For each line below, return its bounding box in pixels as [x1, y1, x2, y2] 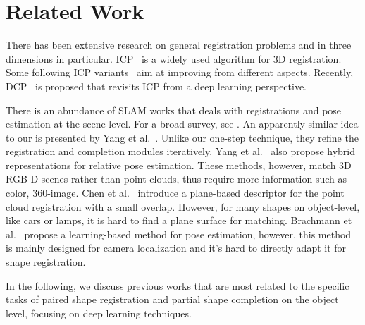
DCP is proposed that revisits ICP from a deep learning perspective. [6, 78, 307, 93]
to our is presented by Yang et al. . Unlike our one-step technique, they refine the [6, 130, 359, 145]
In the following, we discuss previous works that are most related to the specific [6, 278, 349, 293]
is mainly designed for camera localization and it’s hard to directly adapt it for [6, 240, 347, 255]
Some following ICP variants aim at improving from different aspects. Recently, [6, 65, 354, 80]
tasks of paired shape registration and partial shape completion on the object [6, 292, 339, 307]
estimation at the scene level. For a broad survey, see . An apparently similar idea [6, 116, 359, 131]
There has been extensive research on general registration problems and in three [6, 37, 352, 52]
